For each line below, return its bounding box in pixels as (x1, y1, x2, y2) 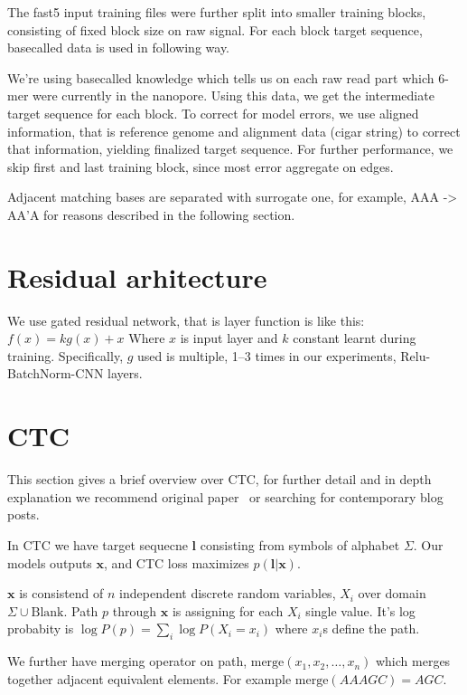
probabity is (7, 619, 74, 638)
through (112, 601, 157, 620)
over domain (358, 584, 426, 603)
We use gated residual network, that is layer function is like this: (7, 310, 365, 329)
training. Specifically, (7, 346, 124, 365)
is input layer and (180, 328, 278, 347)
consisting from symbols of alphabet (200, 535, 400, 554)
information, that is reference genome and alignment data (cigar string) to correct (7, 121, 461, 140)
